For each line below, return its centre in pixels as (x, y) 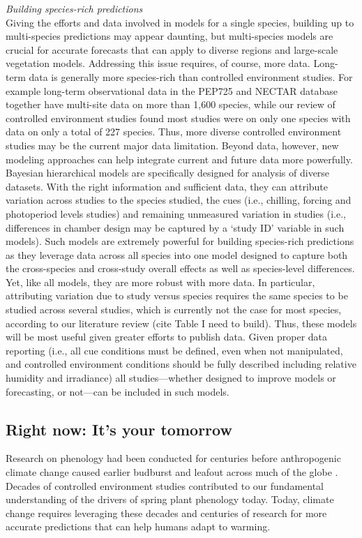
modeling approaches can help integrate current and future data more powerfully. (179, 159)
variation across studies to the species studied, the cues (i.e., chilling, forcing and (179, 200)
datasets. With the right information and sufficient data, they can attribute (167, 186)
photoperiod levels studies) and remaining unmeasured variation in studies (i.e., (176, 213)
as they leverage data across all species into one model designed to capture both (177, 254)
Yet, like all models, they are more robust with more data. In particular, (160, 282)
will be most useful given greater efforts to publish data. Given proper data (167, 337)
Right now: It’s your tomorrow (119, 429)
